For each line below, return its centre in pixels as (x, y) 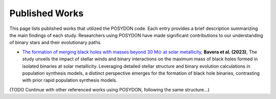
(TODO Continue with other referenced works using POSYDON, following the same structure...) (109, 89)
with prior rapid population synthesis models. (70, 80)
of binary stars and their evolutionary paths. (55, 43)
